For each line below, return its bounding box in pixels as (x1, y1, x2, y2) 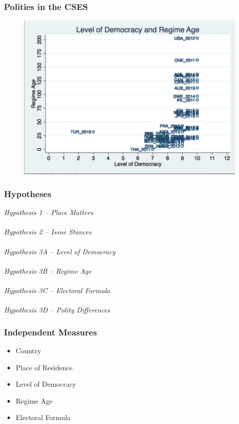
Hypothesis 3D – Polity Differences (4, 305, 110, 315)
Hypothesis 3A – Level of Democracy (4, 246, 116, 256)
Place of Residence (15, 362, 73, 372)
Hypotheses (4, 187, 51, 200)
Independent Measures (4, 325, 97, 338)
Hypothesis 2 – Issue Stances (4, 226, 92, 237)
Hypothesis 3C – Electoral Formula (4, 285, 110, 295)
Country (15, 345, 41, 355)
